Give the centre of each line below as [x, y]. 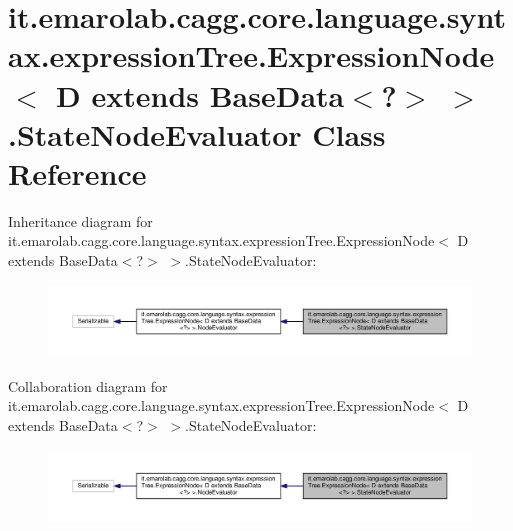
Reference [77, 172]
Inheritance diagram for [80, 220]
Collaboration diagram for [88, 385]
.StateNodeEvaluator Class [197, 133]
